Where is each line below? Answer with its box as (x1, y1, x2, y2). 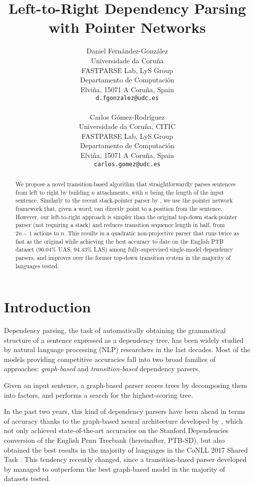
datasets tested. (4, 473, 51, 484)
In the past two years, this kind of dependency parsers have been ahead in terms (4, 406, 246, 416)
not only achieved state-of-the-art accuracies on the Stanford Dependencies (4, 425, 229, 435)
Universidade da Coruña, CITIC (79, 121, 176, 131)
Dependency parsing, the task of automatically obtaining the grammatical (4, 325, 226, 335)
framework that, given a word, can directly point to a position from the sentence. (15, 204, 223, 212)
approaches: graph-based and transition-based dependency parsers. (4, 363, 200, 374)
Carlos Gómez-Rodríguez (90, 111, 165, 122)
